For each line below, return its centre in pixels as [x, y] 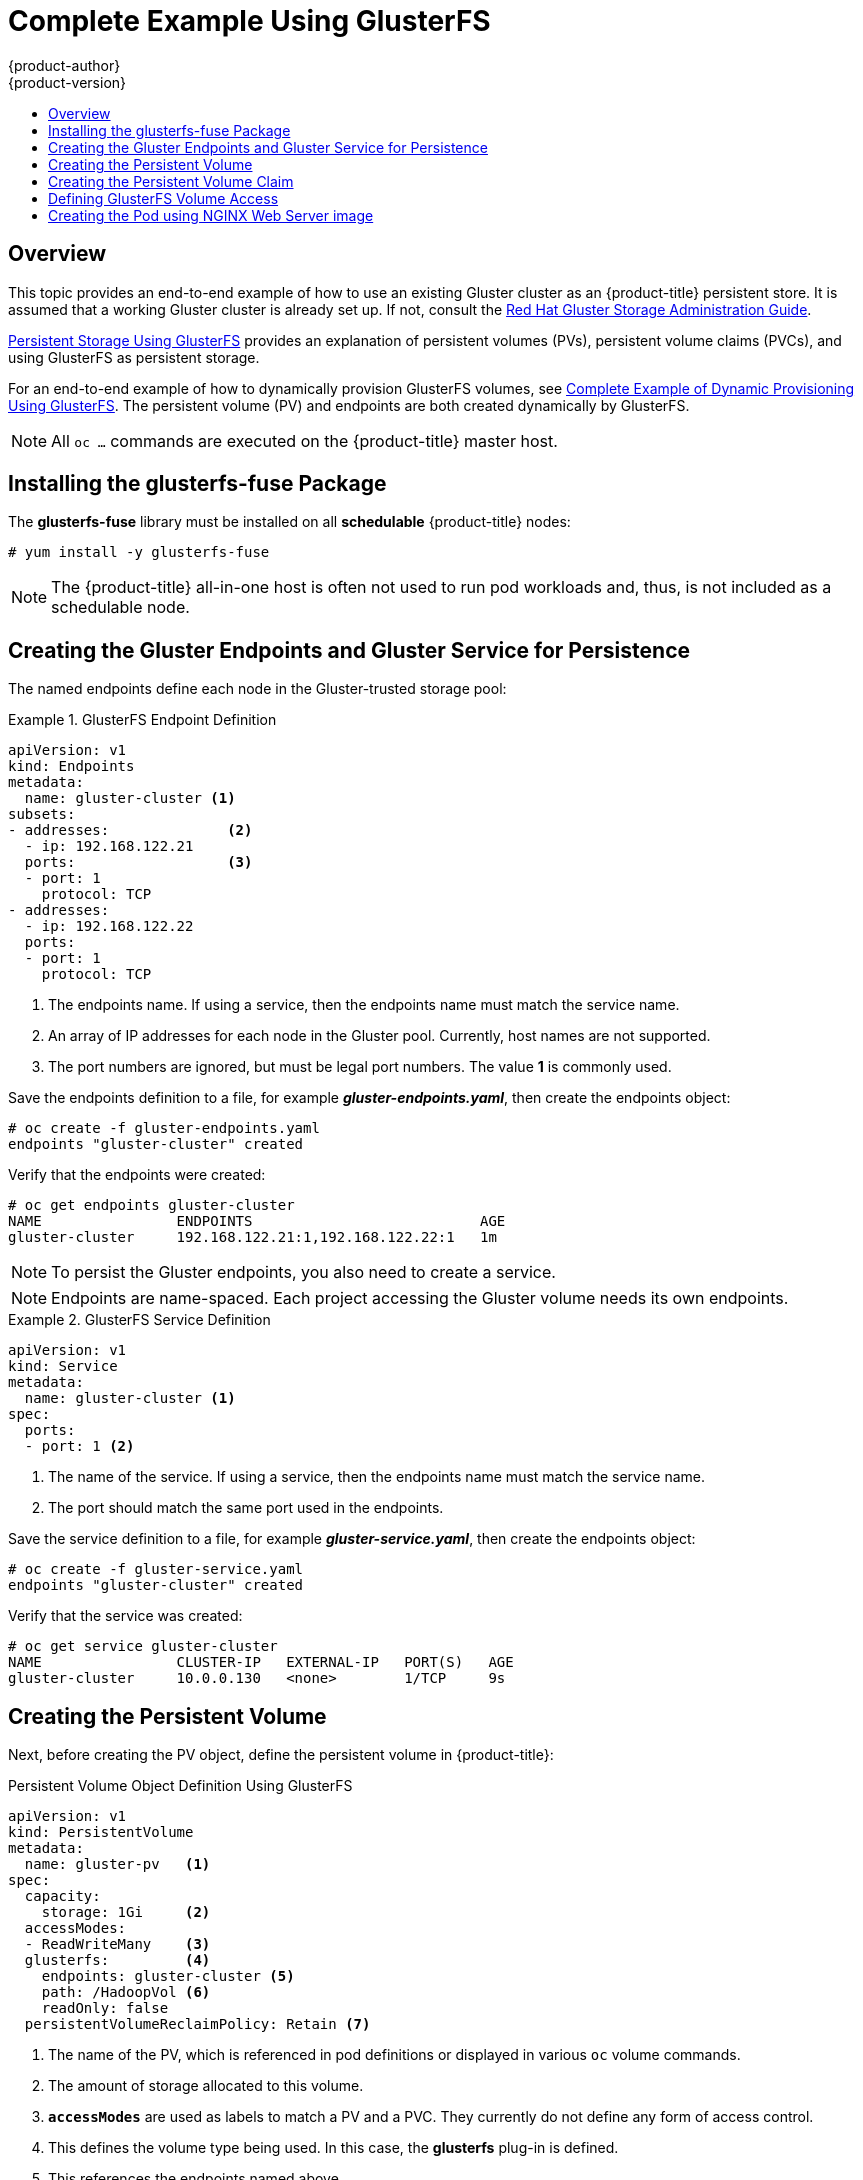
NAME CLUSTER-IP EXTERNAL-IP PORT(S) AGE [261, 1662]
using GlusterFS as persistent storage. [134, 357]
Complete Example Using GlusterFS [249, 21]
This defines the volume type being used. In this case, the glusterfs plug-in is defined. [333, 2148]
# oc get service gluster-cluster [143, 1646]
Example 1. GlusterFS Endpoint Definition [142, 720]
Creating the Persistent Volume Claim [171, 181]
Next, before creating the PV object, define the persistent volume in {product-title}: [281, 1755]
